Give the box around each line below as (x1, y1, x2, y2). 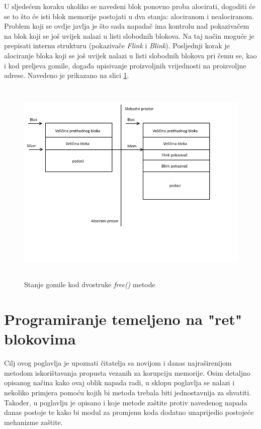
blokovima (4, 328, 76, 349)
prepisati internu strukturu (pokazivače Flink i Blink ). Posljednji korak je (4, 40, 230, 51)
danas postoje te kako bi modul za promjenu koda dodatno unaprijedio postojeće (4, 407, 254, 417)
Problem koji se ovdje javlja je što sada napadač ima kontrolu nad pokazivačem (4, 21, 249, 31)
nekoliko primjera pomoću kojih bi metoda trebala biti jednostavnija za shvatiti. (4, 387, 251, 397)
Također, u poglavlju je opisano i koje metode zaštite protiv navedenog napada (4, 397, 247, 407)
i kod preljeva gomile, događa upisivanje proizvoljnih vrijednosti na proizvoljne (4, 60, 246, 70)
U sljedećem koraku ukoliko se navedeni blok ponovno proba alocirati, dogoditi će (4, 1, 255, 11)
